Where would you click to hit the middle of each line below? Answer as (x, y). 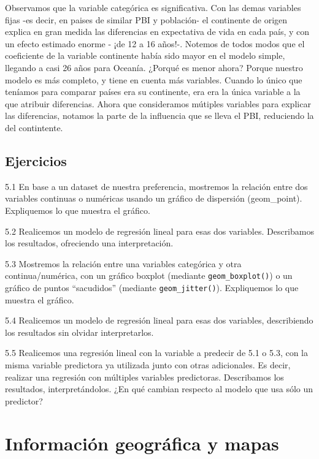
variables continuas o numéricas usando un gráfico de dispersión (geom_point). (154, 198)
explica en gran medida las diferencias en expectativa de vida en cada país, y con (157, 32)
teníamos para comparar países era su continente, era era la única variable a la (153, 92)
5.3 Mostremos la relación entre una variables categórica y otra (123, 263)
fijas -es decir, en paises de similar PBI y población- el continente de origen (146, 19)
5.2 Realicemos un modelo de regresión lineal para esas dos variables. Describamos (159, 231)
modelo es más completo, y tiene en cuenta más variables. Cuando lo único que (154, 79)
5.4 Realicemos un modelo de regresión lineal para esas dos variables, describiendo (159, 320)
